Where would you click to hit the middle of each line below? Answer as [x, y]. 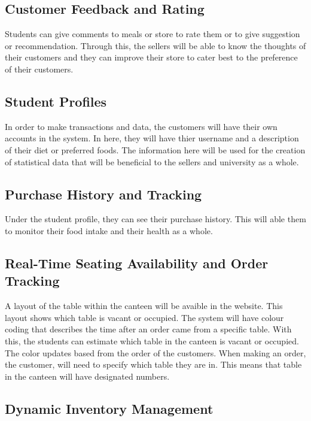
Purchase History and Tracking [103, 194]
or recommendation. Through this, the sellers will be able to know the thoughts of [155, 45]
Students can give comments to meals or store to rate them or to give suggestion [153, 34]
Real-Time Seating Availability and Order [137, 263]
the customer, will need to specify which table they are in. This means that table [153, 364]
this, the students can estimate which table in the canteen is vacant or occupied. [152, 340]
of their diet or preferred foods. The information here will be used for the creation [155, 149]
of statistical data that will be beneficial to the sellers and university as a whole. [152, 161]
